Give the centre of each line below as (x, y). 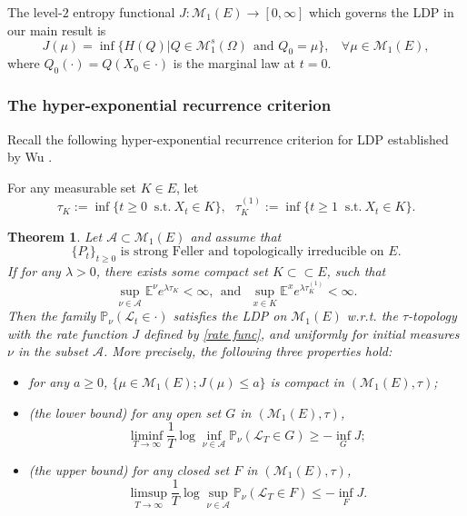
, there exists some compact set (182, 270)
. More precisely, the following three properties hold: (248, 351)
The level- (35, 12)
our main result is (57, 30)
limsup (149, 493)
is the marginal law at (234, 63)
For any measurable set (72, 187)
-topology (432, 316)
